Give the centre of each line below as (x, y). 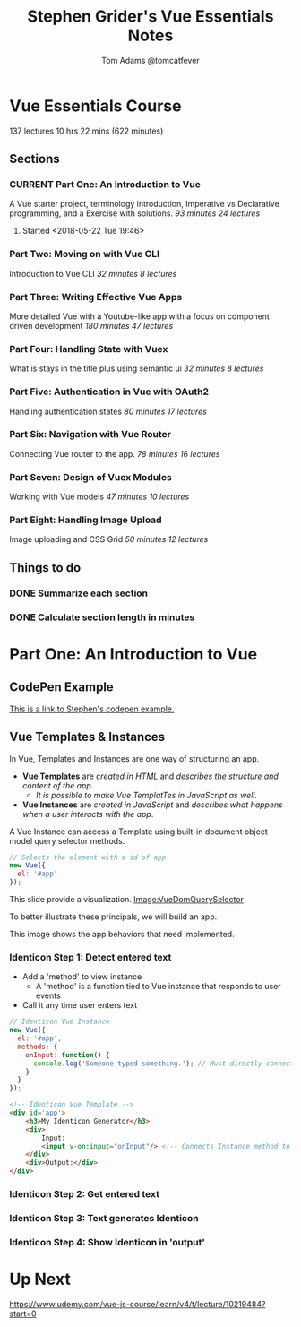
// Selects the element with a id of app (88, 857)
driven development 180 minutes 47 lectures (91, 325)
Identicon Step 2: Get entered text (84, 1193)
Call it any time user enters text (80, 1005)
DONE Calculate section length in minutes (102, 617)
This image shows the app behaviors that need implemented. (122, 934)
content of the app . (58, 785)
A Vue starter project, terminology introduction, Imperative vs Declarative (144, 204)
